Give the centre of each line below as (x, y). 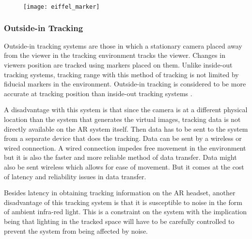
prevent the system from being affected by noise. (76, 230)
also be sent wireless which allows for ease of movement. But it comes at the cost (124, 167)
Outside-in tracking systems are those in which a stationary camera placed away (123, 45)
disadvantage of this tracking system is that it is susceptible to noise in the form (123, 202)
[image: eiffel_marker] (62, 7)
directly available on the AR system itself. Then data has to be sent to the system (126, 128)
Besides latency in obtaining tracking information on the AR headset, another (120, 193)
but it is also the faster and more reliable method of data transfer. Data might (120, 157)
